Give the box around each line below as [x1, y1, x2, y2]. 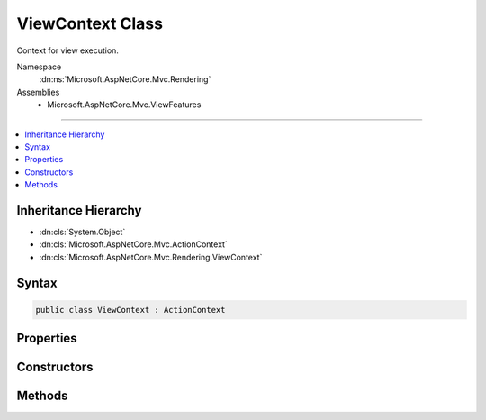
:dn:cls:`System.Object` [39, 226, 126, 237]
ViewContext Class [16, 14, 164, 33]
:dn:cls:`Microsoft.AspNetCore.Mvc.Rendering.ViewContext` [39, 251, 263, 262]
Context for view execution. [16, 45, 119, 56]
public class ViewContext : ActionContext [35, 305, 226, 315]
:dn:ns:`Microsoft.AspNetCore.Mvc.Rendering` [39, 74, 211, 85]
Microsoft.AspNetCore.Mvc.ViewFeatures [47, 99, 202, 110]
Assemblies [16, 87, 60, 97]
